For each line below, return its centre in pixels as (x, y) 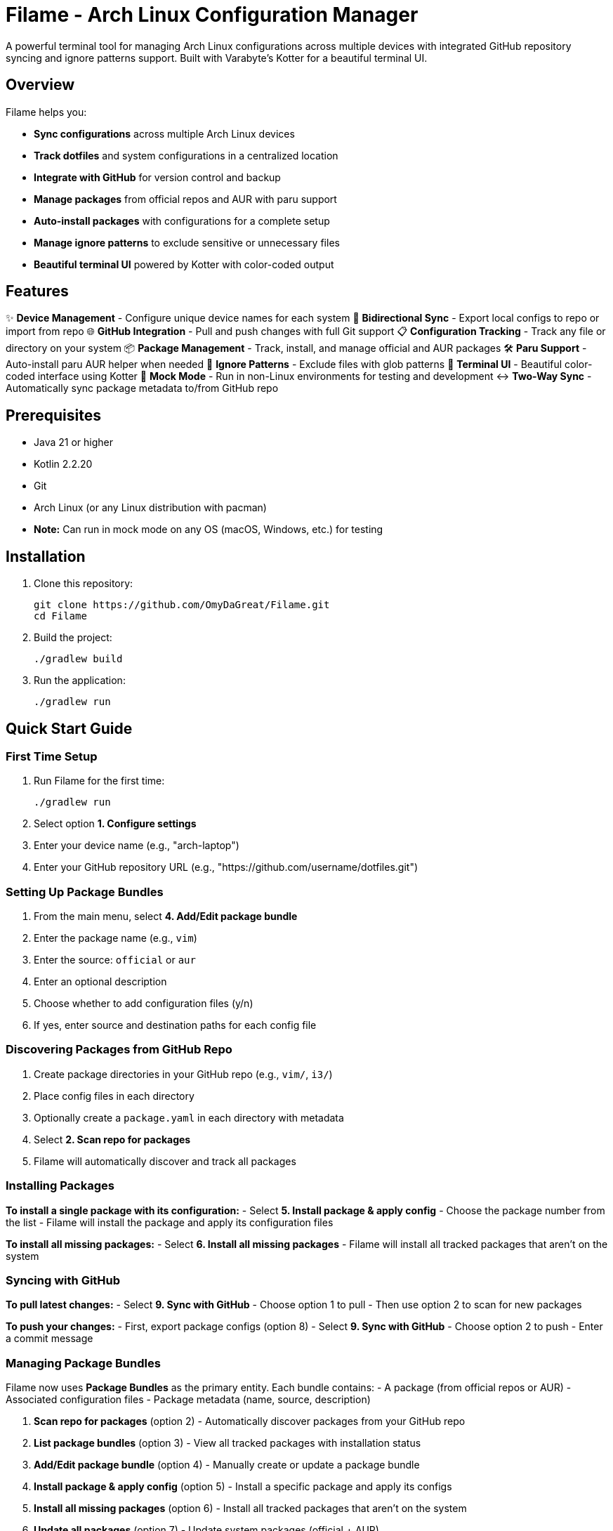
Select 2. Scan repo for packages (112, 1139)
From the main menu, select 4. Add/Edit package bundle (166, 916)
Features (37, 291)
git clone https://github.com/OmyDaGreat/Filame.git (182, 605)
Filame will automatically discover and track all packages (165, 1161)
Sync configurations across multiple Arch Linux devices (164, 133)
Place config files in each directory (114, 1096)
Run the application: (80, 681)
